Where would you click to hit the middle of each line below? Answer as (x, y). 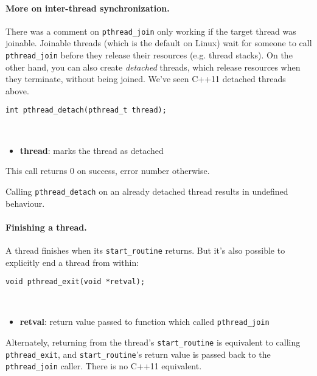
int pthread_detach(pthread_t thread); (86, 110)
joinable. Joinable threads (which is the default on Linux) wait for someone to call (159, 43)
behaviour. (25, 203)
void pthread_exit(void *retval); (75, 282)
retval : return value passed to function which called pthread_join (145, 322)
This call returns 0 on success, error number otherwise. (108, 171)
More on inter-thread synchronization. (88, 8)
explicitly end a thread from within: (72, 262)
